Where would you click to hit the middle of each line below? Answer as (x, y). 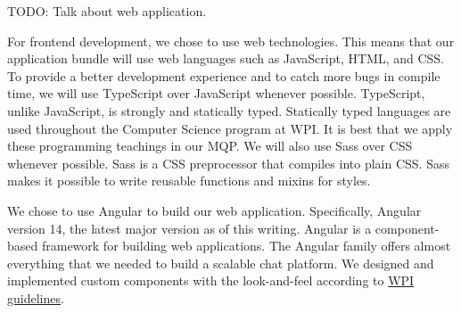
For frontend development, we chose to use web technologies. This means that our (231, 41)
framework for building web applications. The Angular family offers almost (246, 246)
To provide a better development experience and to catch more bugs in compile (224, 75)
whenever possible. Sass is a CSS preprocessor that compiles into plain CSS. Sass (228, 163)
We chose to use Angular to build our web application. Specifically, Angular (214, 210)
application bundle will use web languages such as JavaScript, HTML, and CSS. (226, 58)
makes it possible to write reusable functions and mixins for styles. (189, 181)
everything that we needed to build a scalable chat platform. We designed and (221, 263)
